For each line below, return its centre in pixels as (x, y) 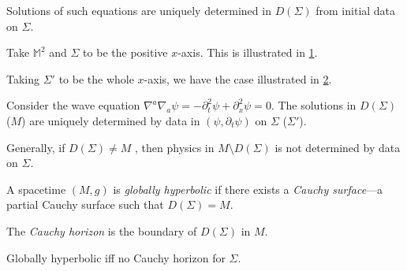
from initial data (356, 10)
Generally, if (36, 147)
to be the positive (125, 52)
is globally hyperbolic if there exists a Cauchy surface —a (248, 189)
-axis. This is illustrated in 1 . (248, 52)
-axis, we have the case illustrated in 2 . (238, 78)
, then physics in (175, 147)
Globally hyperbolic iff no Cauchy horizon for (116, 257)
